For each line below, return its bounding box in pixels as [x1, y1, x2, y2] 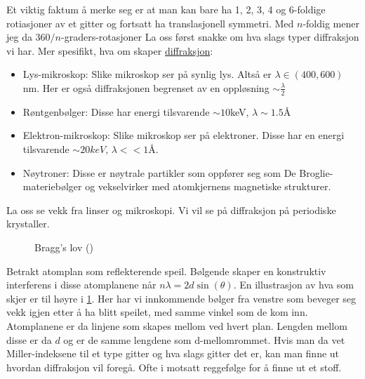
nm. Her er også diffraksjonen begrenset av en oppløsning [22, 80, 270, 95]
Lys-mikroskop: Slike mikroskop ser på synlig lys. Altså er [22, 67, 272, 81]
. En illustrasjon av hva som [233, 277, 354, 292]
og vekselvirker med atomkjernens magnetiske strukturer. [85, 179, 331, 194]
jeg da [6, 29, 32, 44]
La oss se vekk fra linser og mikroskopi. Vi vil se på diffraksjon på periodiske [6, 202, 336, 217]
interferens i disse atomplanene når [6, 277, 157, 292]
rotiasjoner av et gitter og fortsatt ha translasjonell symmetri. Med [6, 15, 294, 30]
